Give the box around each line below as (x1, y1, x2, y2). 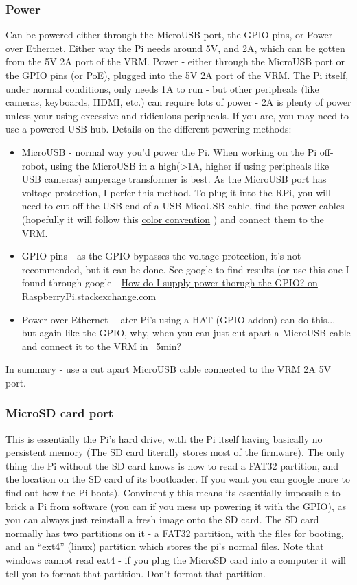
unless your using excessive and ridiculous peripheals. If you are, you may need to (5, 108, 349, 122)
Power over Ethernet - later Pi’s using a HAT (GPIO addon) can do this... (21, 312, 336, 326)
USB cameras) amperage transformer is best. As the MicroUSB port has (21, 172, 327, 186)
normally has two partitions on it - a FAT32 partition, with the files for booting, (5, 525, 344, 540)
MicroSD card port (5, 404, 114, 422)
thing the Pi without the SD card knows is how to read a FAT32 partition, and (5, 458, 339, 472)
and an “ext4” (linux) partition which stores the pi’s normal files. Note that (5, 539, 324, 553)
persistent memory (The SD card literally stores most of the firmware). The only (5, 445, 345, 459)
